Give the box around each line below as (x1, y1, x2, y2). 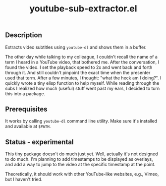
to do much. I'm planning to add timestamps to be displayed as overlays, (5, 156, 153, 162)
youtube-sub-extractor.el (29, 3, 137, 14)
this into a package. (5, 90, 46, 97)
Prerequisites (5, 105, 48, 113)
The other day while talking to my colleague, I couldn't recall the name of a (5, 54, 158, 60)
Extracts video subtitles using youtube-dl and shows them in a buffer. (5, 44, 147, 50)
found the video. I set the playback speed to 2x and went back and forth (5, 64, 153, 70)
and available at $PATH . (5, 124, 51, 129)
